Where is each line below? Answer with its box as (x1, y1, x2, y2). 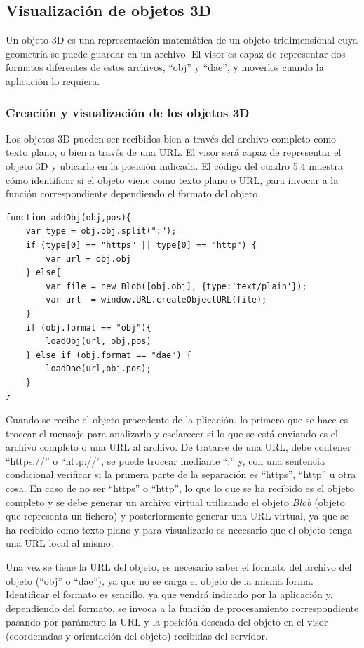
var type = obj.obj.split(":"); (25, 226, 177, 237)
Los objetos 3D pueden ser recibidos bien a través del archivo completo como (6, 131, 337, 145)
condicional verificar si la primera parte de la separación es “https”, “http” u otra (6, 467, 356, 482)
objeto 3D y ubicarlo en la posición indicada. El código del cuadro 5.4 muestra (6, 158, 343, 173)
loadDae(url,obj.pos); (46, 364, 151, 374)
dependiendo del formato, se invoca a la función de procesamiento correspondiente (6, 600, 359, 615)
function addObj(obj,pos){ (6, 212, 131, 223)
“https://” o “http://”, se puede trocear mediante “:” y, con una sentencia (6, 453, 325, 468)
